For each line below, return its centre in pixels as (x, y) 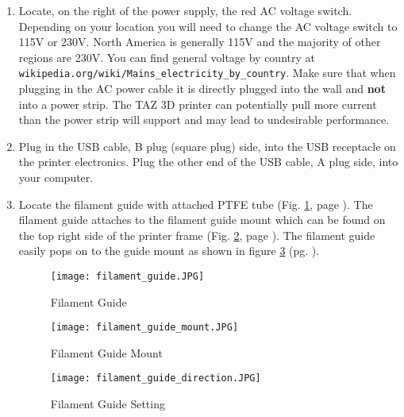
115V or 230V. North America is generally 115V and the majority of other (200, 42)
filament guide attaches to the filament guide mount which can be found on (202, 220)
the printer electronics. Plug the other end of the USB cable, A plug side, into (208, 162)
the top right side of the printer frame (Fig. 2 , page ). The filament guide (197, 235)
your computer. (56, 177)
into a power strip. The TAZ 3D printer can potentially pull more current (198, 104)
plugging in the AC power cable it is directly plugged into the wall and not (202, 89)
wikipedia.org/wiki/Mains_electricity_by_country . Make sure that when (207, 73)
